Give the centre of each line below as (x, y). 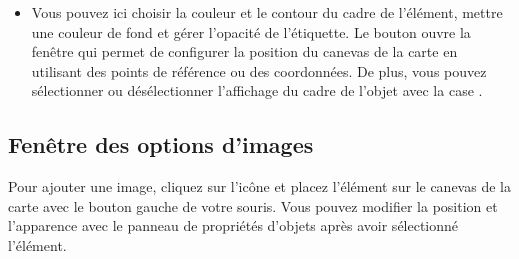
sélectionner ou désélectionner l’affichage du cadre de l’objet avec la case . (257, 90)
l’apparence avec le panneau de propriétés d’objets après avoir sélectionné (233, 225)
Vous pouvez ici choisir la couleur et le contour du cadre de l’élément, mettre (267, 12)
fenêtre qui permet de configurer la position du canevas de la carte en (244, 51)
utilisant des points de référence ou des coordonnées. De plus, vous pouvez (259, 70)
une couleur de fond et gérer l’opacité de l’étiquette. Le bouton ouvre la (251, 31)
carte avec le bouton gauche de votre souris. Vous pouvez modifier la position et (253, 205)
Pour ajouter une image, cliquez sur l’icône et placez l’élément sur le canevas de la (259, 186)
